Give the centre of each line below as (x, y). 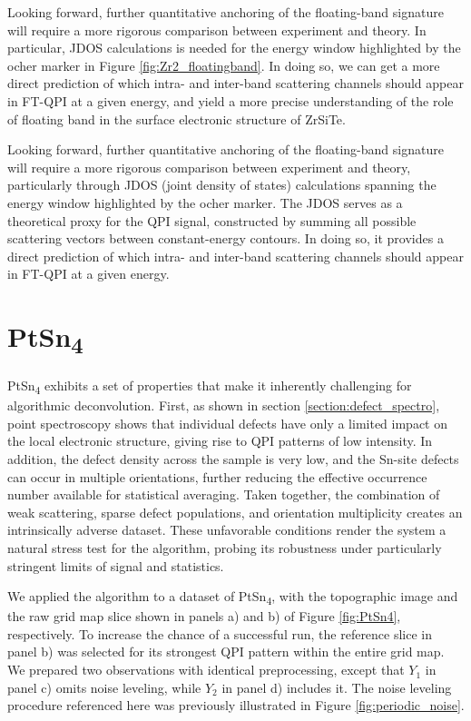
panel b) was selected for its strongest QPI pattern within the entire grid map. (226, 652)
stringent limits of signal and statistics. (116, 565)
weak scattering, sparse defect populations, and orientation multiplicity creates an (235, 512)
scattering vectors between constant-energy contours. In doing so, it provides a (226, 238)
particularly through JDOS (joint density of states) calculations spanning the (222, 185)
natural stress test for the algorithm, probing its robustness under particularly (225, 547)
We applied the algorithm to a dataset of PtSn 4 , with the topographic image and (233, 597)
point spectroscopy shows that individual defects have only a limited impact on (227, 423)
